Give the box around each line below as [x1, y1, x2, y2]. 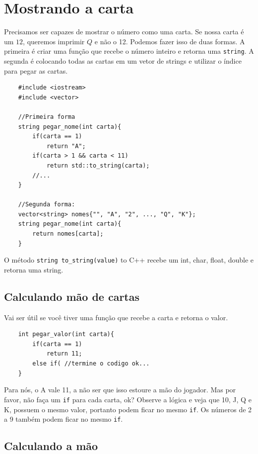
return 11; [46, 350, 82, 358]
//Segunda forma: [18, 201, 75, 208]
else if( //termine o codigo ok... [32, 360, 150, 367]
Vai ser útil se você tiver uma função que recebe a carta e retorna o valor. [4, 312, 228, 322]
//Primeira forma [18, 113, 75, 120]
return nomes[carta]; [32, 230, 104, 238]
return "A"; [46, 142, 86, 150]
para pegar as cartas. [4, 65, 68, 76]
